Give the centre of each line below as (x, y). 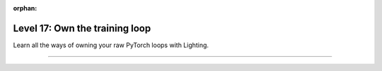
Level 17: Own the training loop (82, 28)
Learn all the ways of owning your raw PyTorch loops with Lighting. (111, 45)
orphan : (25, 8)
